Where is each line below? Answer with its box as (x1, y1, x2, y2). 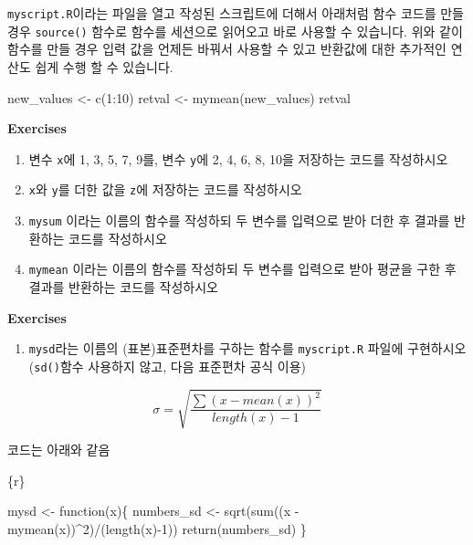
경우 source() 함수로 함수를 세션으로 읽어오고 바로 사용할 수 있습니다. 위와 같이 (7, 21, 463, 40)
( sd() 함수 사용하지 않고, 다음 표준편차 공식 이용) (28, 356, 307, 375)
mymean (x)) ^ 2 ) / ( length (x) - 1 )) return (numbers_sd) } (7, 519, 307, 538)
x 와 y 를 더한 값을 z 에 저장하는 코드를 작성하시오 (28, 180, 302, 199)
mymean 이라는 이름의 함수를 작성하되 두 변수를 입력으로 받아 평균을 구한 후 (28, 259, 457, 278)
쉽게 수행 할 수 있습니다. (35, 57, 173, 76)
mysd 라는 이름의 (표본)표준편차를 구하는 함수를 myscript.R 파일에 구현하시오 (28, 339, 467, 358)
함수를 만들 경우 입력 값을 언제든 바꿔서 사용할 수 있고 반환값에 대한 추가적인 (7, 39, 447, 58)
